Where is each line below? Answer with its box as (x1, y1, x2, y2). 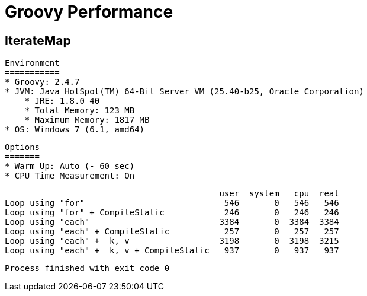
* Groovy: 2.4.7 (5, 77, 80, 87)
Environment (5, 58, 60, 68)
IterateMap (5, 33, 71, 48)
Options (5, 142, 40, 152)
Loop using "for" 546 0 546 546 (5, 198, 339, 208)
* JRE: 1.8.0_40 (24, 96, 100, 106)
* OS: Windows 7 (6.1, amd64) (5, 125, 145, 135)
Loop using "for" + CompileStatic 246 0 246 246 (5, 208, 339, 218)
